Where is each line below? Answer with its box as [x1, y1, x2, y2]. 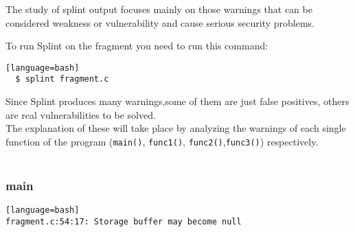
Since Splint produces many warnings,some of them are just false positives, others [5, 94, 350, 108]
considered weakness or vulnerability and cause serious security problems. [5, 15, 315, 30]
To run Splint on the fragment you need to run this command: [5, 38, 268, 53]
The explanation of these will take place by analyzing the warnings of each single [5, 121, 346, 135]
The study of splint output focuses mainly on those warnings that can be [5, 2, 312, 16]
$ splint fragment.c [15, 74, 109, 84]
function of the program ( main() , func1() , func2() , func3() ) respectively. [5, 134, 319, 148]
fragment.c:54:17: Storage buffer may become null [5, 217, 242, 227]
